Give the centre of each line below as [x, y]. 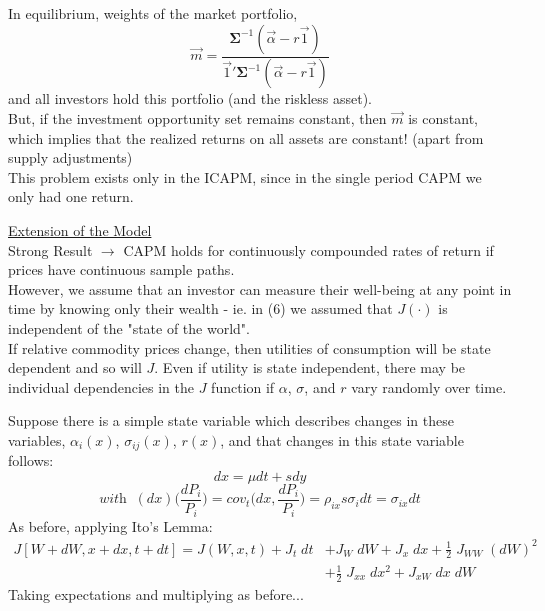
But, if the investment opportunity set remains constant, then [197, 118]
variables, [37, 439]
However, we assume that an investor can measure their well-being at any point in [260, 288]
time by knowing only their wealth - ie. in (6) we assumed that [200, 308]
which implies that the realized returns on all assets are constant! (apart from [246, 137]
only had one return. [71, 196]
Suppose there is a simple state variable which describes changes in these [231, 420]
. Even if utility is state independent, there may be [310, 367]
